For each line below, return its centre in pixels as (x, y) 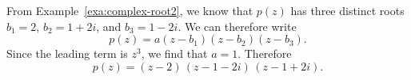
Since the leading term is (67, 53)
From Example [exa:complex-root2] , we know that (130, 10)
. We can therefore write (237, 26)
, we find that (174, 53)
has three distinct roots (347, 10)
